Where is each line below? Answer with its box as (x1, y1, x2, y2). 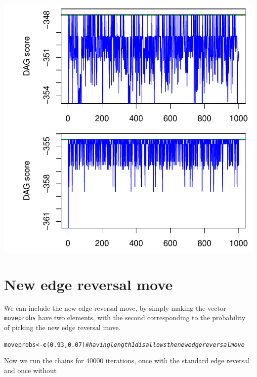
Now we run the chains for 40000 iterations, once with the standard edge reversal (4, 355, 250, 366)
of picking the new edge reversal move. (4, 322, 121, 332)
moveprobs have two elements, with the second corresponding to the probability (4, 312, 246, 323)
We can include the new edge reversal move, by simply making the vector (4, 302, 226, 313)
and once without (4, 365, 57, 375)
